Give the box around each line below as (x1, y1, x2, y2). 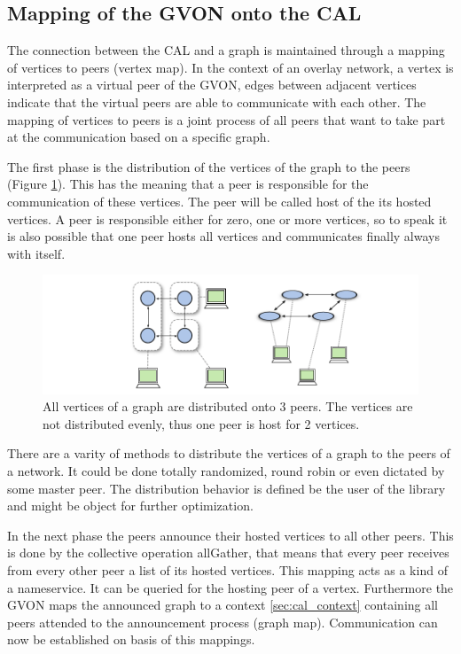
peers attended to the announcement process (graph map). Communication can (7, 612, 438, 631)
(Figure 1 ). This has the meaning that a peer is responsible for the (7, 175, 369, 193)
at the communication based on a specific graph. (7, 128, 270, 146)
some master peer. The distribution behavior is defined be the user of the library (7, 479, 446, 497)
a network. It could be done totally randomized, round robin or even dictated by (7, 462, 445, 480)
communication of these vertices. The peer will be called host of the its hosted (7, 191, 432, 210)
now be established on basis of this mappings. (7, 630, 255, 649)
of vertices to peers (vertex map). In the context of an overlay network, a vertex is (7, 58, 454, 76)
